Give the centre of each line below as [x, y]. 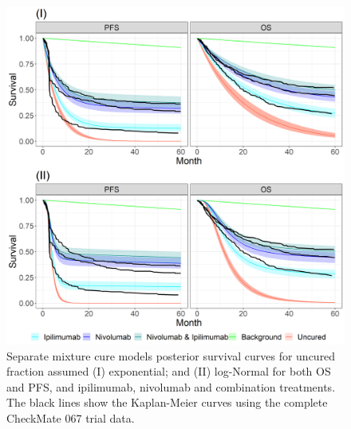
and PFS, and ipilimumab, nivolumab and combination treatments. [171, 386]
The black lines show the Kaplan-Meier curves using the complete [167, 402]
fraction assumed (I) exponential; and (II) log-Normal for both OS [169, 371]
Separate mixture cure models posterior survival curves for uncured [171, 355]
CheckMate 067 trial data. [71, 417]
